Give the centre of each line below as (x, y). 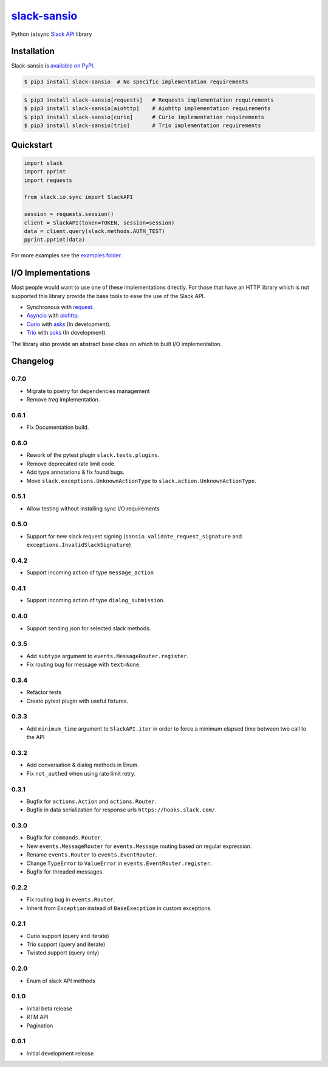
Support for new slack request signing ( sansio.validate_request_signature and (134, 536)
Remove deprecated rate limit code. (71, 464)
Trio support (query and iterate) (66, 944)
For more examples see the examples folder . (67, 255)
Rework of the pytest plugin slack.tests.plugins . (93, 455)
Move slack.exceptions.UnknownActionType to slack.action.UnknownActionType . (141, 481)
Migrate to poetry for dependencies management (88, 391)
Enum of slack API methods (61, 981)
